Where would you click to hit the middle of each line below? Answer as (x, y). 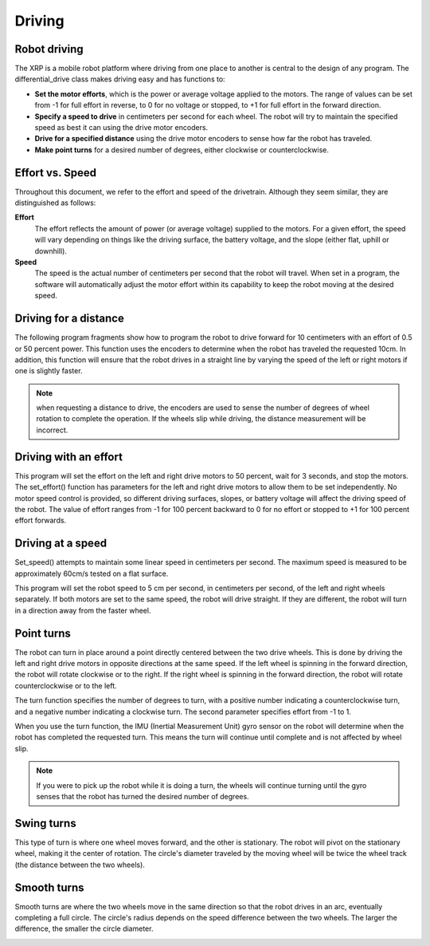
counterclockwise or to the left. (66, 685)
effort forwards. (41, 520)
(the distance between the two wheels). (80, 865)
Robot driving (49, 49)
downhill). (51, 250)
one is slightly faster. (49, 371)
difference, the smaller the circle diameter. (84, 928)
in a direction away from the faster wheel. (83, 610)
